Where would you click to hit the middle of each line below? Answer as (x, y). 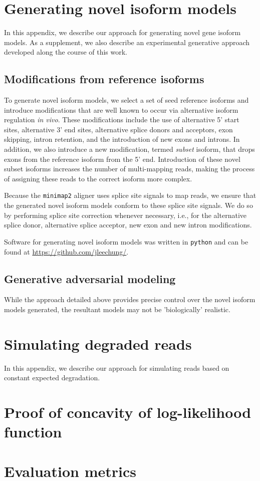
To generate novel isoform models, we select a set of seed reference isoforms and (126, 100)
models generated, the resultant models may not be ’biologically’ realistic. (117, 309)
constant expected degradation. (52, 378)
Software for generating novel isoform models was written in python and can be (126, 241)
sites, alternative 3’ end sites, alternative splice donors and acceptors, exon (118, 129)
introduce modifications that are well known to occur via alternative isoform (121, 109)
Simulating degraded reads (98, 343)
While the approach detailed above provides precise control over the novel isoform (130, 299)
